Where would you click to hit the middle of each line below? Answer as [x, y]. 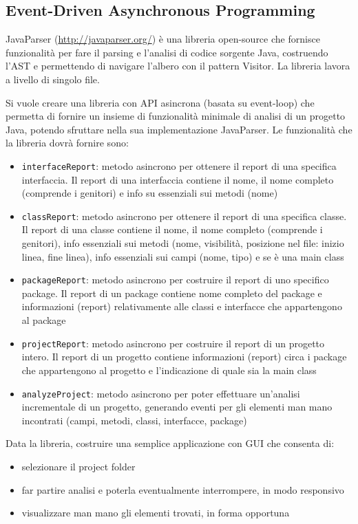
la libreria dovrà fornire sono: [67, 143]
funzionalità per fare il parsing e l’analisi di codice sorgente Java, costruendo [167, 52]
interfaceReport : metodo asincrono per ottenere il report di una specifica [179, 165]
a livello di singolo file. [53, 79]
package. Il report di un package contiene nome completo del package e [172, 293]
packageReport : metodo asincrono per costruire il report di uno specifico [175, 280]
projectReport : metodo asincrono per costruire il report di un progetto [173, 343]
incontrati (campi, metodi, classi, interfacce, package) [134, 420]
